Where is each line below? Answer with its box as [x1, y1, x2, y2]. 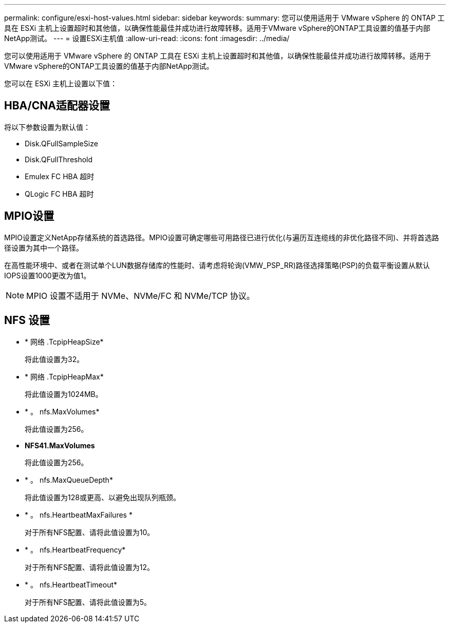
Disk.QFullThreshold [25, 155, 93, 164]
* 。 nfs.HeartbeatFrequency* [25, 545, 126, 554]
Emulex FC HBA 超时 [25, 172, 95, 181]
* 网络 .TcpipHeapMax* [25, 372, 104, 381]
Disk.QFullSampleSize [25, 139, 98, 148]
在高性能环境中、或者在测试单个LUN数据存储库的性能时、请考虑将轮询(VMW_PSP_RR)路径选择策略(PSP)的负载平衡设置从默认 [4, 260, 430, 270]
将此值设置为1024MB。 [25, 389, 103, 398]
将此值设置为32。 [25, 354, 84, 364]
